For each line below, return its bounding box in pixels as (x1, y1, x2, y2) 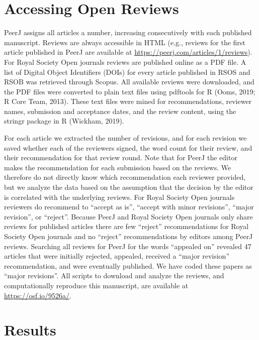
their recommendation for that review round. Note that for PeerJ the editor (4, 152, 237, 163)
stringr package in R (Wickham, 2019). (4, 116, 124, 126)
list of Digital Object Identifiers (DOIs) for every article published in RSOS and (4, 66, 250, 77)
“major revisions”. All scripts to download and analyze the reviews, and (4, 270, 224, 281)
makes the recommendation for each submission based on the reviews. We (4, 162, 231, 172)
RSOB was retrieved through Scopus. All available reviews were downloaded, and (4, 76, 254, 87)
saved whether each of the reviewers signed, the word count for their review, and (4, 142, 252, 153)
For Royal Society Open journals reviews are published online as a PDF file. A (4, 56, 246, 67)
